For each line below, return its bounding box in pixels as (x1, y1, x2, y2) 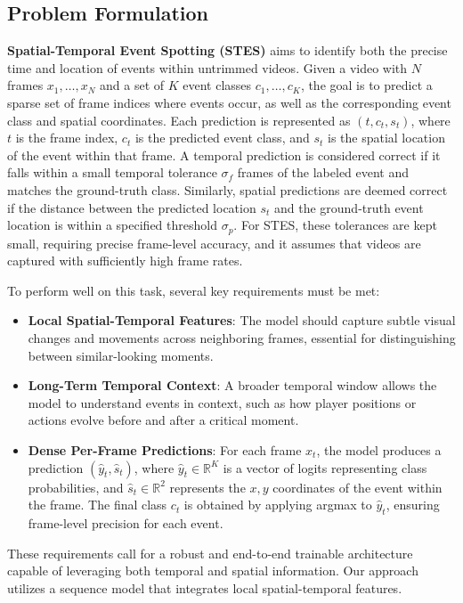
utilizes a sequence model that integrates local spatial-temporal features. (7, 578, 402, 597)
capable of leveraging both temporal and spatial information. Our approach (7, 561, 418, 580)
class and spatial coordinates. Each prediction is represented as (7, 110, 351, 129)
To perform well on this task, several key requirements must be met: (7, 281, 380, 299)
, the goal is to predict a (300, 76, 433, 94)
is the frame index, (15, 128, 118, 147)
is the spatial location (327, 128, 445, 147)
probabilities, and (28, 477, 124, 496)
